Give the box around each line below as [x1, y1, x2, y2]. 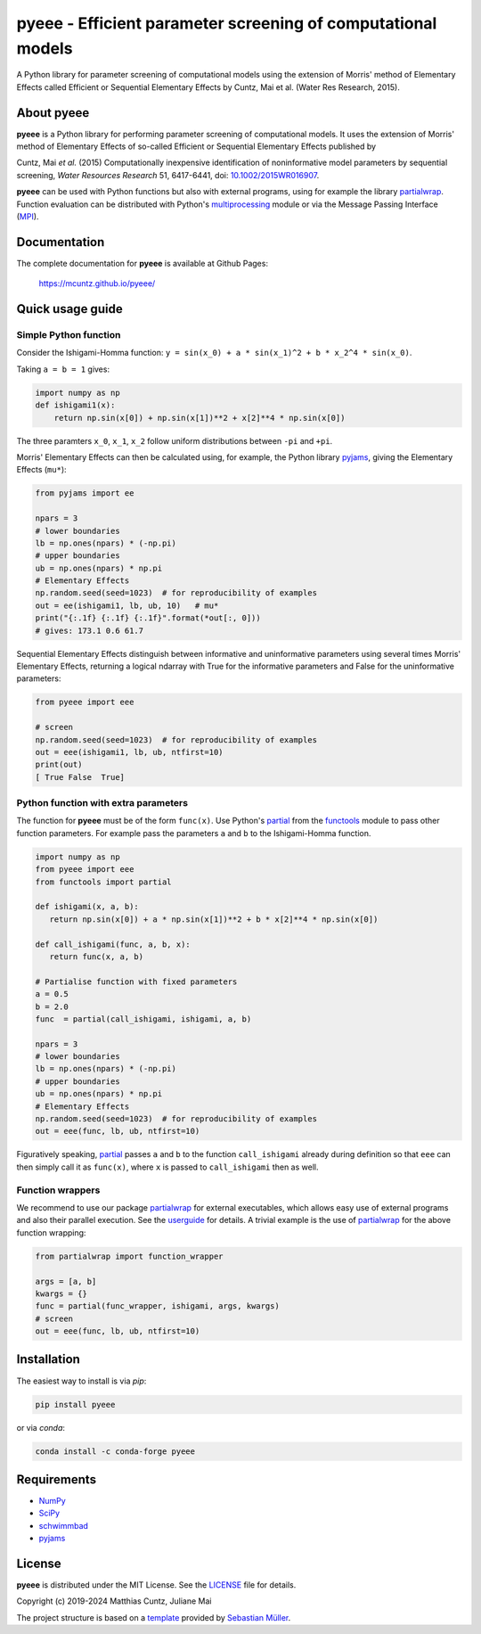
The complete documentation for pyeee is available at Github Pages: [16, 258, 269, 268]
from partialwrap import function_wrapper [35, 1251, 224, 1261]
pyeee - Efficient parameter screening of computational [16, 13, 437, 33]
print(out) [35, 760, 83, 770]
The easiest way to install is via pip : [16, 1375, 147, 1386]
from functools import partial [35, 876, 173, 887]
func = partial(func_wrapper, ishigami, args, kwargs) [35, 1301, 280, 1311]
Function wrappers [16, 1184, 101, 1196]
